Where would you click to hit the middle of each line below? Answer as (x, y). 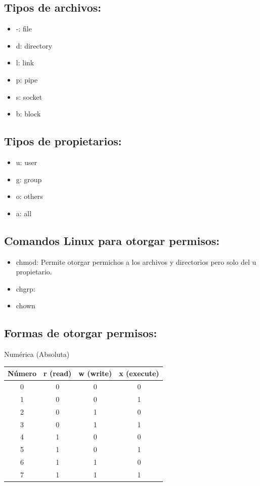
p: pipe (27, 79)
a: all (24, 213)
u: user (27, 162)
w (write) (95, 373)
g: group (29, 179)
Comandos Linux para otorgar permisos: (112, 240)
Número (22, 373)
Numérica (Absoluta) (37, 354)
